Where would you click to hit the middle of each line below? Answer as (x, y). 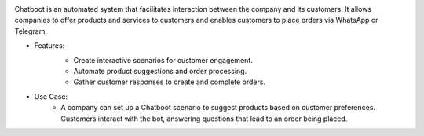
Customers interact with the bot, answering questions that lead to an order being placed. (204, 119)
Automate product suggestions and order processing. (160, 71)
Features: (49, 46)
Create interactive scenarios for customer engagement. (163, 60)
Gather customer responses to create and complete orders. (170, 82)
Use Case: (51, 96)
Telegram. (31, 31)
